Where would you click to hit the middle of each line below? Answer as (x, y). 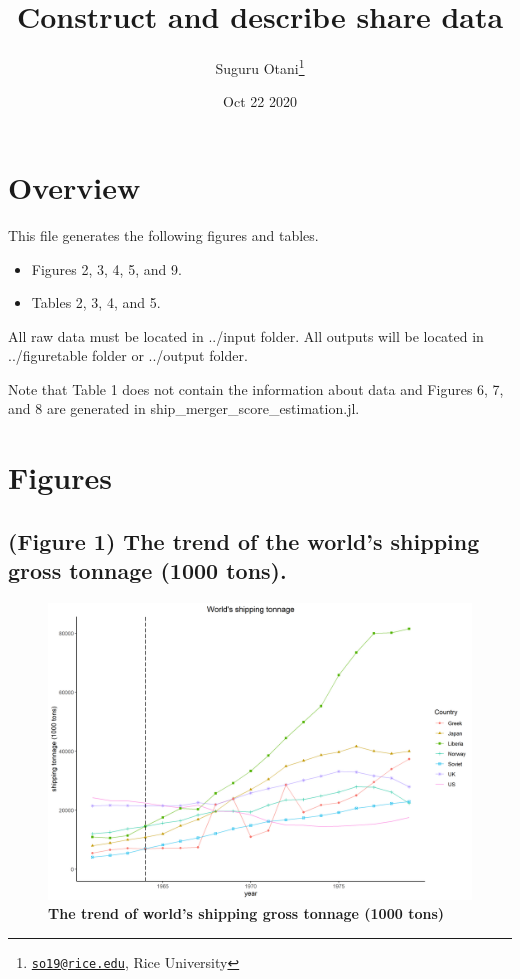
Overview (74, 186)
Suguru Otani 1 (260, 66)
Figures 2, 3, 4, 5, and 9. (106, 268)
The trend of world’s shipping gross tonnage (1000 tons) (246, 913)
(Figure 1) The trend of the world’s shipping (244, 540)
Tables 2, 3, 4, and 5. (96, 302)
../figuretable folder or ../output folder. (128, 355)
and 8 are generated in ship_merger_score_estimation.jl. (184, 408)
